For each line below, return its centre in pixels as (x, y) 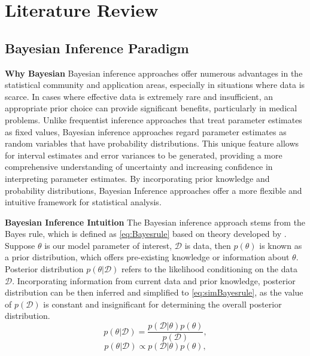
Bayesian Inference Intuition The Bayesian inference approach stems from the (155, 222)
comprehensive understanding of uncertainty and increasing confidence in (139, 167)
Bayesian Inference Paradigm (97, 48)
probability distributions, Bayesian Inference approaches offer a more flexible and (154, 190)
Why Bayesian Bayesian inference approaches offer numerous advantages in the (154, 73)
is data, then (208, 245)
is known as (281, 245)
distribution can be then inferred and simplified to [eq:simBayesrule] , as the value (154, 292)
